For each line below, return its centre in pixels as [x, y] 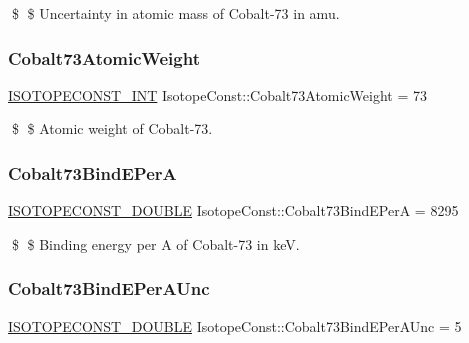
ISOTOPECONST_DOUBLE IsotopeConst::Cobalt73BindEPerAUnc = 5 [235, 325]
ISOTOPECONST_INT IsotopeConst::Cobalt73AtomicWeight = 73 [218, 94]
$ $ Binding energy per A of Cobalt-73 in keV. [155, 243]
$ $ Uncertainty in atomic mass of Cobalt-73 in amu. [175, 13]
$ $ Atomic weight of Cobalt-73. [112, 128]
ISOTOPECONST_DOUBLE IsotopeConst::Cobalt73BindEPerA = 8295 [233, 210]
